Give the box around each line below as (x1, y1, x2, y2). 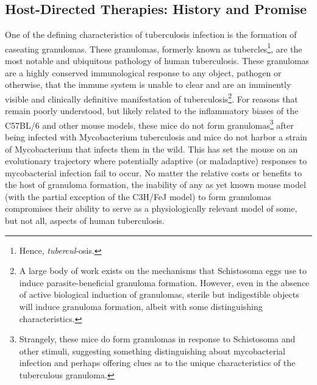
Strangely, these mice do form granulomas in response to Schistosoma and (19, 333, 296, 345)
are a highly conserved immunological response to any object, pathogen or (5, 66, 282, 79)
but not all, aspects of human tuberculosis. (5, 214, 165, 227)
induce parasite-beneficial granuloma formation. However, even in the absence (19, 276, 310, 289)
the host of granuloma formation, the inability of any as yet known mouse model (5, 178, 306, 191)
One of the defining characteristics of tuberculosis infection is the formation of (5, 28, 297, 41)
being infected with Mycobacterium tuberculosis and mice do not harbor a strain (5, 130, 307, 143)
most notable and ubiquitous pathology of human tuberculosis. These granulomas (5, 54, 310, 67)
